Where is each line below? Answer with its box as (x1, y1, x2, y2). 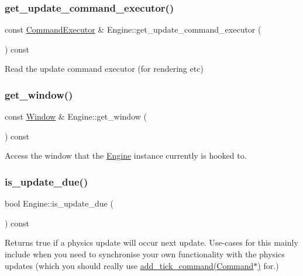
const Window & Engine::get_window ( (5, 110, 147, 123)
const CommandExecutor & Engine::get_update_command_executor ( (5, 23, 261, 36)
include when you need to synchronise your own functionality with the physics (5, 248, 285, 260)
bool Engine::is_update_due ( (5, 197, 113, 209)
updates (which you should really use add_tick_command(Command (5, 259, 254, 271)
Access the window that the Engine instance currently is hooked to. (5, 149, 247, 162)
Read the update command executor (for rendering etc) (5, 62, 204, 75)
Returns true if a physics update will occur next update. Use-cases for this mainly (5, 236, 298, 249)
